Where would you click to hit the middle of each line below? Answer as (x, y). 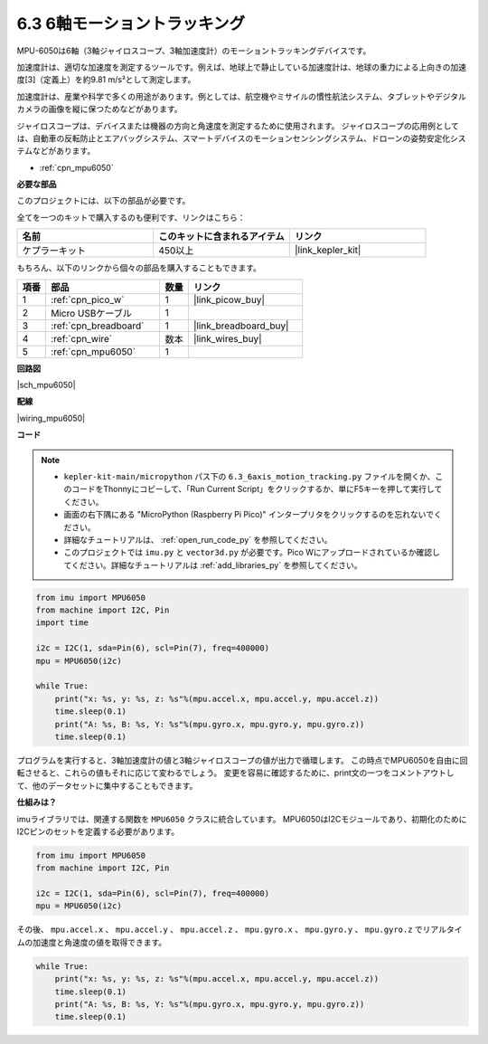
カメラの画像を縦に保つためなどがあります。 (99, 109)
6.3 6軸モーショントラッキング (131, 24)
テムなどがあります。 (56, 151)
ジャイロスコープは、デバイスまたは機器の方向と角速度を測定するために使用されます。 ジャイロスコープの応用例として (238, 126)
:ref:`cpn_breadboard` (98, 326)
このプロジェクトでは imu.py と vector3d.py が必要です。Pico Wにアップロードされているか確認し (252, 553)
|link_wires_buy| (227, 338)
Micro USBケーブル (92, 313)
